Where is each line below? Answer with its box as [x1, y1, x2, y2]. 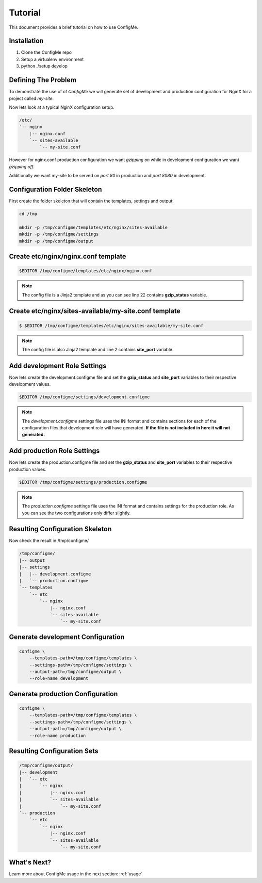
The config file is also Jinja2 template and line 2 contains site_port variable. [22, 347, 174, 353]
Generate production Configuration [9, 689, 118, 698]
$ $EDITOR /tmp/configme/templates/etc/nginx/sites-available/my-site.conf [19, 323, 204, 328]
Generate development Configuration [9, 633, 125, 641]
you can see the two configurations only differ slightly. [22, 510, 131, 516]
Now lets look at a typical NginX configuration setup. [9, 104, 115, 110]
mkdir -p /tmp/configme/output [19, 238, 94, 244]
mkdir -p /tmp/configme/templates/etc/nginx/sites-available [19, 225, 168, 230]
